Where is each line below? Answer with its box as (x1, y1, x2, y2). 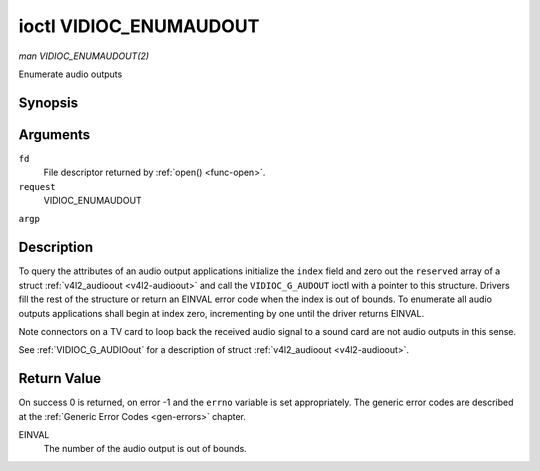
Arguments (18, 126, 91, 143)
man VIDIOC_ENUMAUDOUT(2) (18, 50, 150, 62)
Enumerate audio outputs (18, 68, 123, 80)
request (18, 181, 57, 192)
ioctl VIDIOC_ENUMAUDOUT (18, 15, 260, 37)
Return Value (18, 370, 102, 387)
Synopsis (18, 94, 79, 111)
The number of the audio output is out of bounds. (43, 443, 247, 455)
